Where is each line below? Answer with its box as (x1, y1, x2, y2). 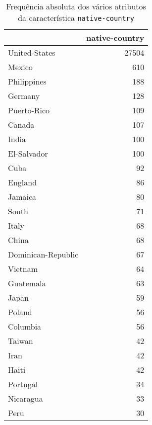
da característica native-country (18, 12, 134, 23)
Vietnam (8, 263, 38, 274)
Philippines (8, 76, 47, 87)
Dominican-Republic (8, 249, 79, 260)
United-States (8, 47, 55, 58)
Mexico (8, 61, 33, 73)
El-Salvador (8, 148, 48, 159)
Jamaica (8, 191, 37, 202)
